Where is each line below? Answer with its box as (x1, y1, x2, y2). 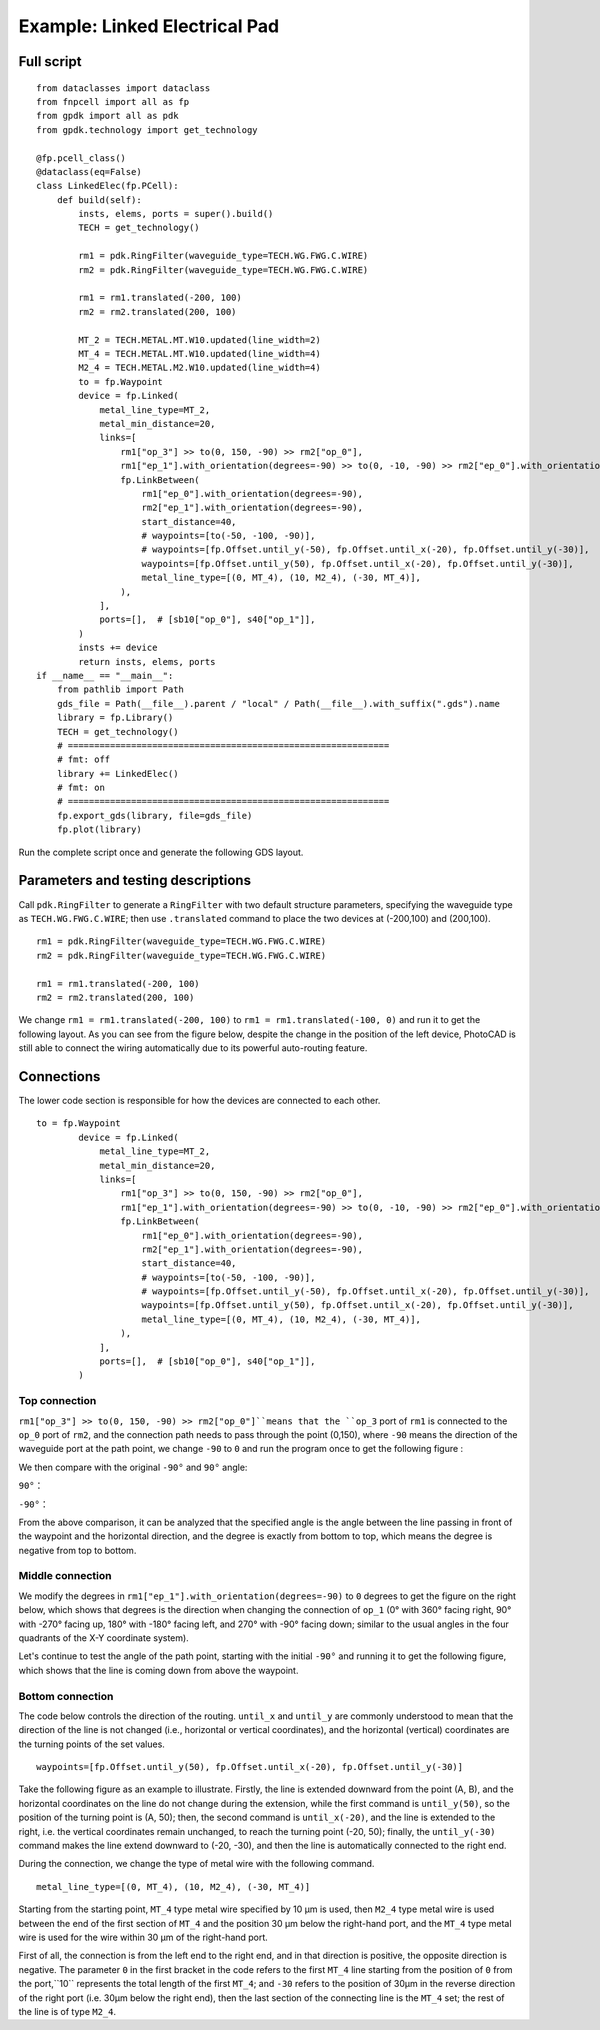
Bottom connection (18, 1689, 114, 1703)
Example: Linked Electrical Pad (18, 15, 280, 37)
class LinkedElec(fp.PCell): (36, 180, 179, 192)
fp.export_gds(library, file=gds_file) (56, 810, 253, 821)
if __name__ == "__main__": (36, 670, 174, 681)
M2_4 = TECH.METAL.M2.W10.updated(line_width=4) (78, 362, 322, 374)
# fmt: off (56, 754, 111, 765)
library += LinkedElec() (56, 768, 179, 779)
